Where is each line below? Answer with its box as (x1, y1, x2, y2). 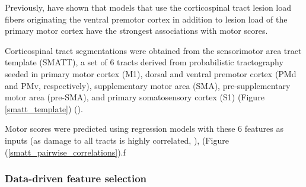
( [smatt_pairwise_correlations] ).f (5, 145, 126, 158)
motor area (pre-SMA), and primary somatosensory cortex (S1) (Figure (5, 91, 264, 103)
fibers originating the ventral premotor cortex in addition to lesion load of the (5, 12, 288, 25)
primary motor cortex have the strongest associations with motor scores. (5, 24, 268, 37)
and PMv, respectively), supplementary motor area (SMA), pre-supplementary (5, 79, 291, 91)
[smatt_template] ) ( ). (5, 102, 83, 115)
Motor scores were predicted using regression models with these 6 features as (5, 122, 283, 135)
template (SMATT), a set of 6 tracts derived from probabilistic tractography (5, 56, 283, 68)
